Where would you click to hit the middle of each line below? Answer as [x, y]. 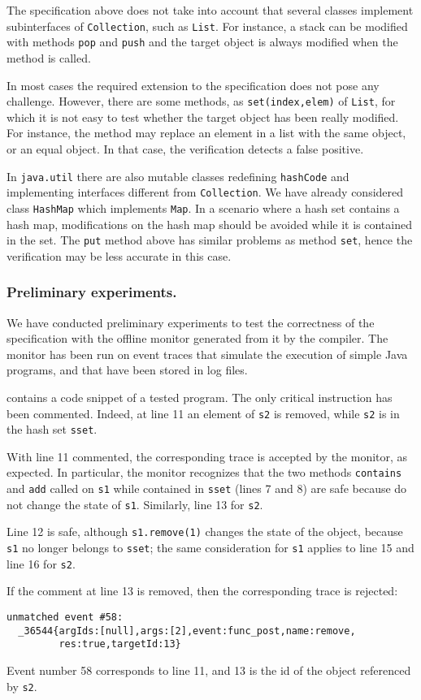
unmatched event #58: [65, 617]
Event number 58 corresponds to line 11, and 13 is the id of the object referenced [209, 670]
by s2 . [22, 686]
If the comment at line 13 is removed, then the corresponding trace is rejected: [202, 591]
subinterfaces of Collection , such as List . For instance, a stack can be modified [207, 26]
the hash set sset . [52, 429]
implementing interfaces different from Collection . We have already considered [205, 192]
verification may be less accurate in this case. [119, 255]
